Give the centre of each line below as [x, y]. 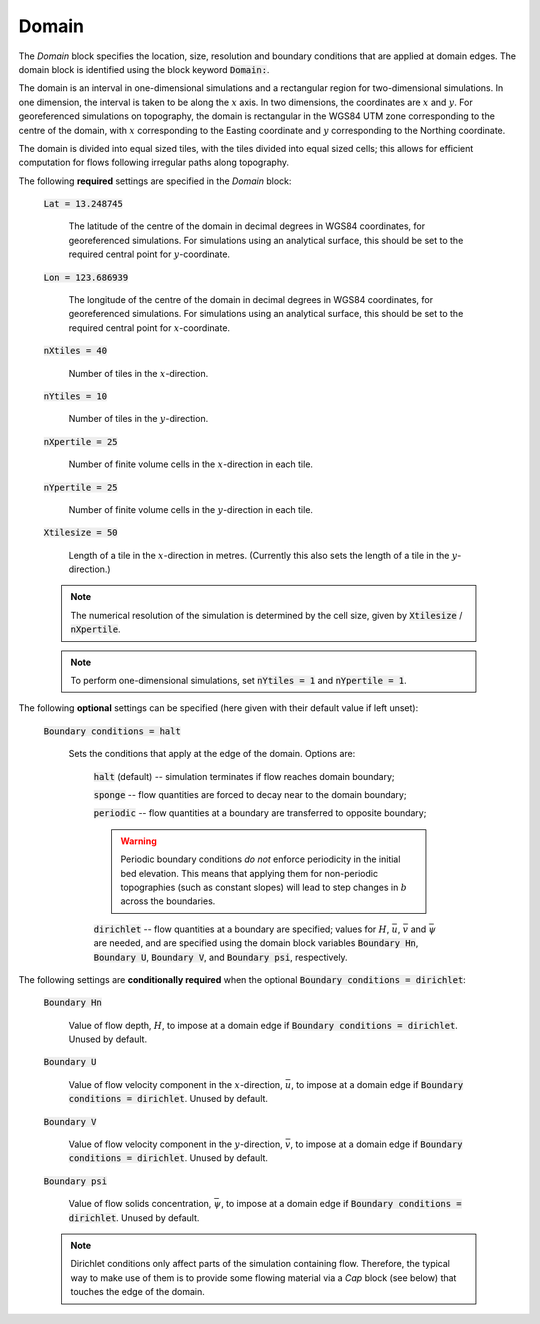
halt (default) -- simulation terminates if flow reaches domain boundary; [244, 776]
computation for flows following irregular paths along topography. [154, 162]
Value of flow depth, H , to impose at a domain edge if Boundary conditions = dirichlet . [263, 1025]
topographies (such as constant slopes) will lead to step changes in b [263, 887]
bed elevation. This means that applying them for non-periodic [249, 873]
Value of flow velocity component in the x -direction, [176, 1084]
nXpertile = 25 [81, 441]
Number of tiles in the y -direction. [138, 419]
